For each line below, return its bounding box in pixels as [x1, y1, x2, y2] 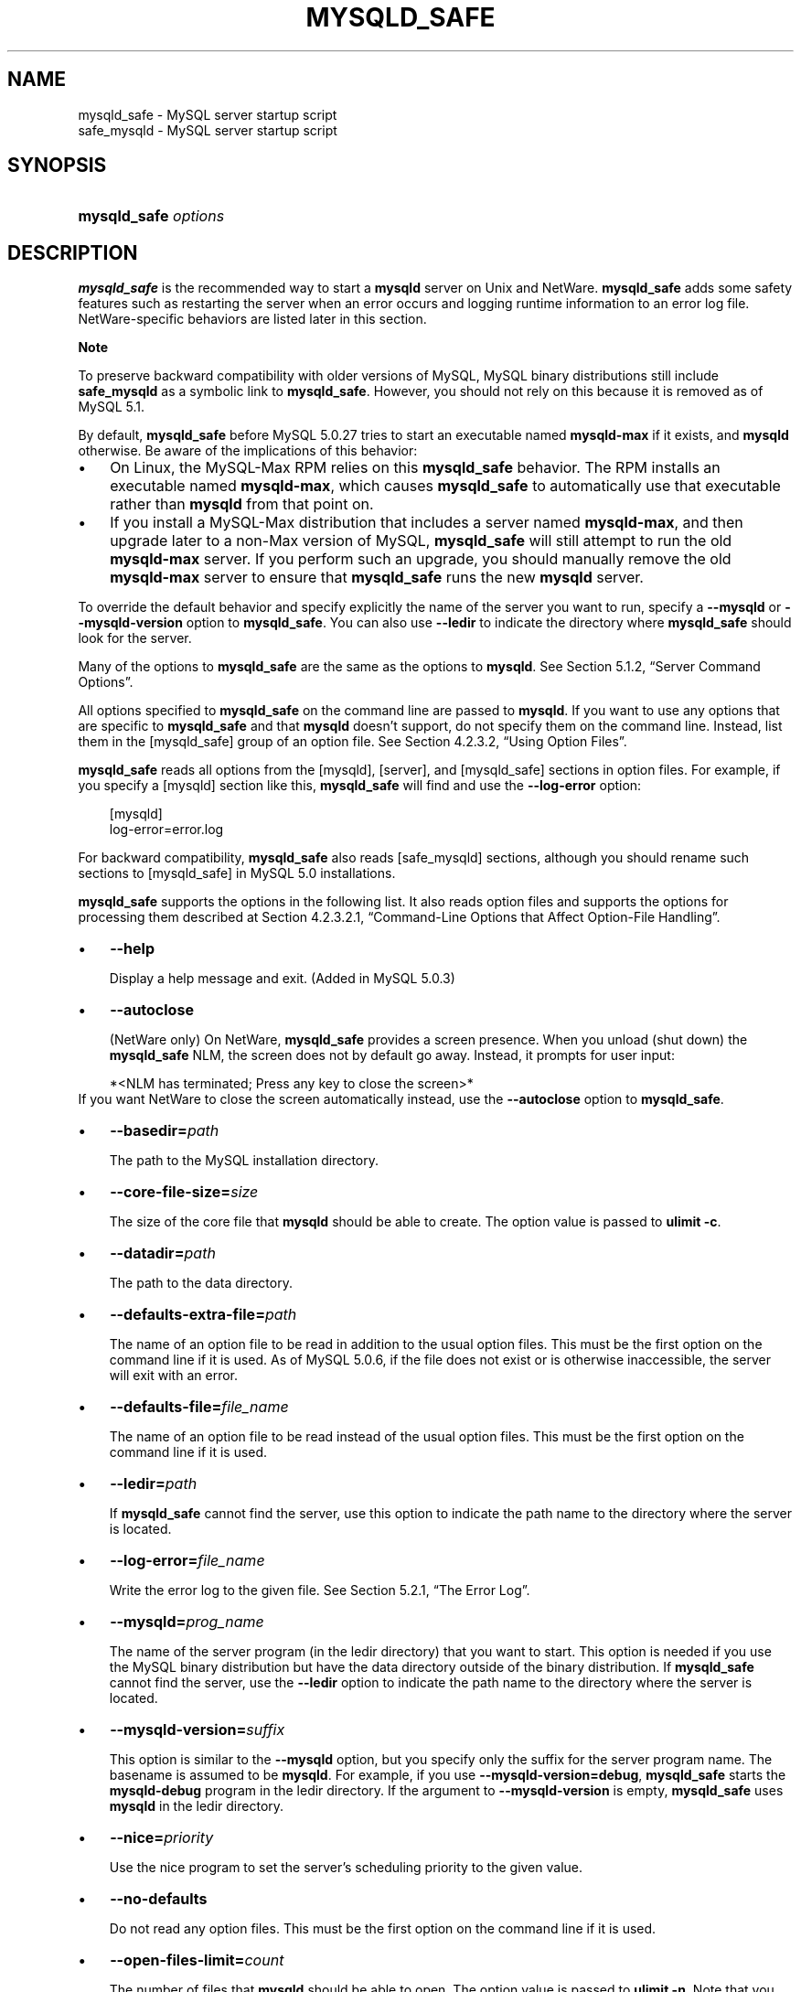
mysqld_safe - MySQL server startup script [78, 106, 337, 123]
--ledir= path [110, 1474, 198, 1494]
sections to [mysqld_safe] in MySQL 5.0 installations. [78, 865, 396, 882]
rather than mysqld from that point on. [110, 495, 374, 514]
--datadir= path [110, 1244, 216, 1263]
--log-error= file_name [110, 1551, 265, 1570]
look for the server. [78, 630, 192, 647]
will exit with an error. [109, 1367, 238, 1384]
